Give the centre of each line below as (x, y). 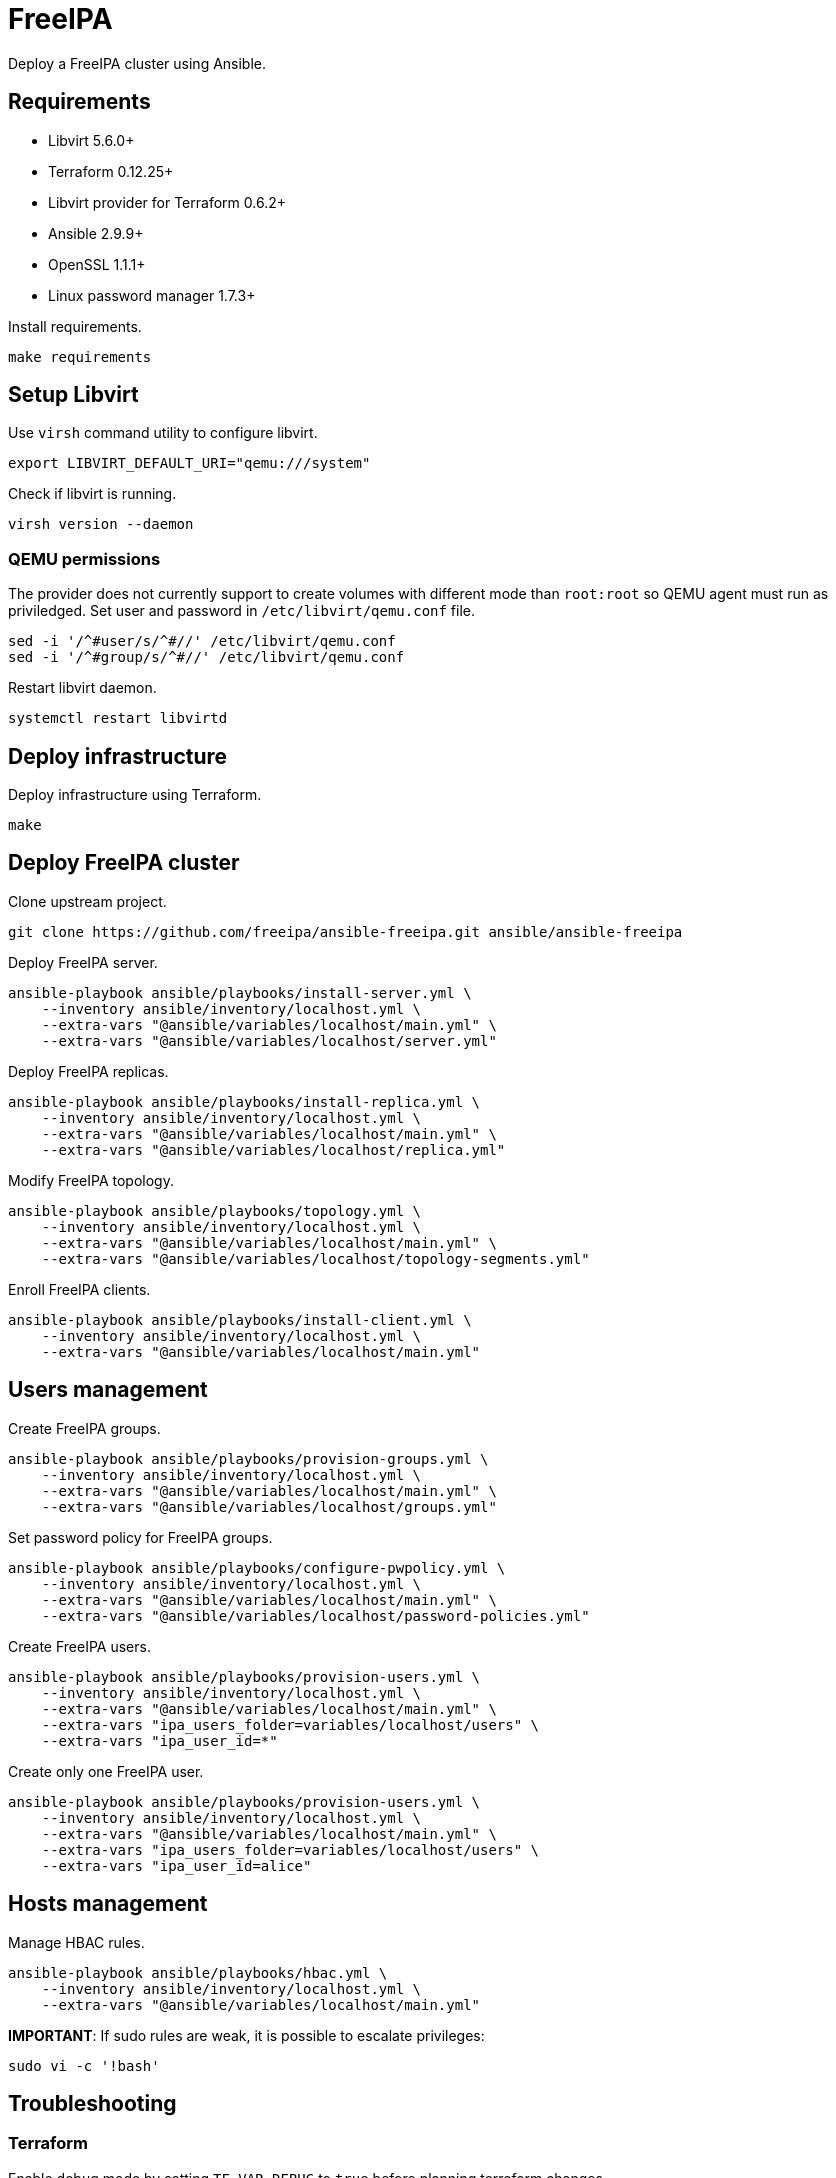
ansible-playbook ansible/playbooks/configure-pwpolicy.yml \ (257, 1567)
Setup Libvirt (73, 395)
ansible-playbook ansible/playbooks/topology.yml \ (215, 1210)
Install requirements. (75, 326)
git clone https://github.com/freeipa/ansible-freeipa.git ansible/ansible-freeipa (345, 931)
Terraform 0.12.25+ (111, 171)
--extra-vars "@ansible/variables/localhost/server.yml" (269, 1040)
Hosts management (108, 1904)
